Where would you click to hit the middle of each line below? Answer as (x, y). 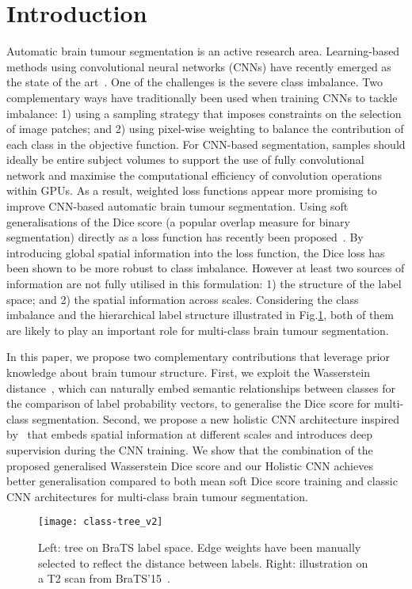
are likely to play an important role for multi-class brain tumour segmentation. (198, 330)
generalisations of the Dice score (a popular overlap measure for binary (178, 221)
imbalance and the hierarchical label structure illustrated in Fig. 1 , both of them (200, 315)
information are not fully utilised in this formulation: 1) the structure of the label (204, 284)
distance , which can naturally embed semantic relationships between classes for (201, 388)
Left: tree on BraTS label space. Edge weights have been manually (200, 547)
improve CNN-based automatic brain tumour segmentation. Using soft (177, 206)
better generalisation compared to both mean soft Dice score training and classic (202, 481)
